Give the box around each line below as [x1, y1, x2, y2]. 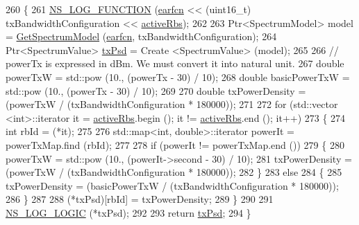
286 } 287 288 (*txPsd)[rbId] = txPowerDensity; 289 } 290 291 [6, 192, 274, 206]
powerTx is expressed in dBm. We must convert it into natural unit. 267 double [6, 56, 344, 71]
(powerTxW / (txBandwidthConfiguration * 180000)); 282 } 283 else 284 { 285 [6, 165, 342, 179]
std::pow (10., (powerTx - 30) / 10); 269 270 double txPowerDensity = [6, 83, 306, 98]
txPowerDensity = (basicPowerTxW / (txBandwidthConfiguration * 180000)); [6, 178, 339, 192]
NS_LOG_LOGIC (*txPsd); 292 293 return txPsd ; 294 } [6, 205, 251, 219]
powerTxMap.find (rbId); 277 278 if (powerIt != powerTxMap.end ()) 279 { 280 [6, 137, 344, 152]
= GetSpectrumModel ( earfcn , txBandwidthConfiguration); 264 [6, 29, 277, 44]
